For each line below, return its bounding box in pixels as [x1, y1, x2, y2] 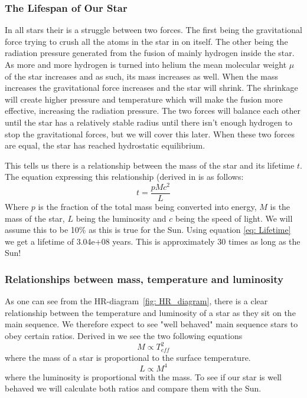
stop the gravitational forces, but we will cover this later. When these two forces [5, 127, 295, 140]
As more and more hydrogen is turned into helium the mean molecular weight [5, 58, 287, 70]
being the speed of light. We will [175, 212, 293, 224]
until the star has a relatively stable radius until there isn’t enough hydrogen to [5, 116, 293, 128]
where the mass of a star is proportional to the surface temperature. [5, 351, 251, 363]
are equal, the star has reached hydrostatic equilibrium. [5, 139, 205, 152]
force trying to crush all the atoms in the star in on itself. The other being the [5, 35, 288, 47]
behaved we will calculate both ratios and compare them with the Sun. [5, 382, 262, 394]
